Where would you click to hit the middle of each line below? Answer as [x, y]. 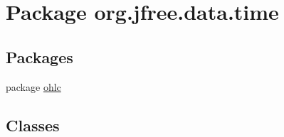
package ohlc [33, 86]
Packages [40, 56]
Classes [33, 125]
